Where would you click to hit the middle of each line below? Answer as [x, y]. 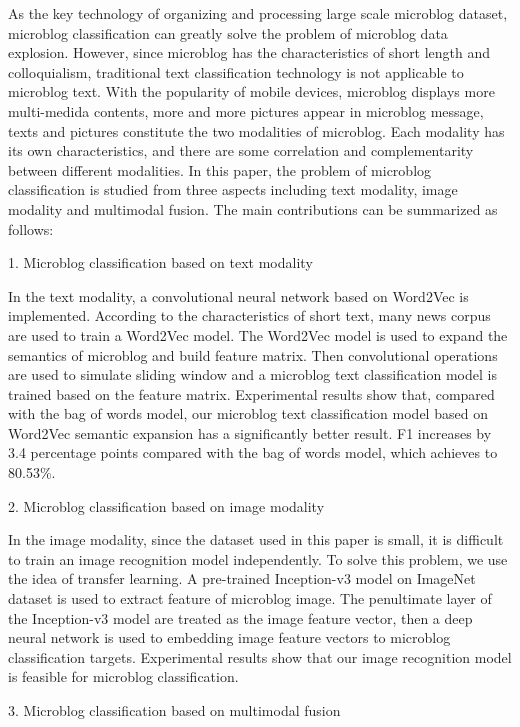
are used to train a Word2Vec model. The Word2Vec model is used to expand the [258, 334]
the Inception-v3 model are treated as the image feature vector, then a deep [240, 617]
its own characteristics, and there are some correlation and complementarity [241, 150]
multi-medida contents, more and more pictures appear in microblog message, [246, 110]
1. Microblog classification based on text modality [160, 262]
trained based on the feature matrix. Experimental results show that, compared [251, 393]
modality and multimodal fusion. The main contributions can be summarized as [253, 208]
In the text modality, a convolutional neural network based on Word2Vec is [238, 295]
